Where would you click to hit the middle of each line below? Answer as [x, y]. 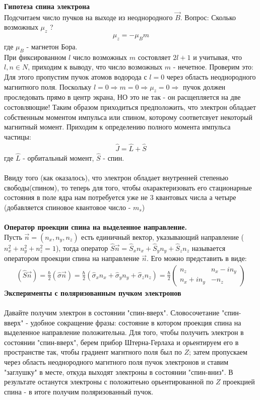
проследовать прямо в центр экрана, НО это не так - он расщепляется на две [122, 97]
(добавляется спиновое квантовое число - [68, 207]
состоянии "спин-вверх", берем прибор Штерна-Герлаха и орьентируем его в [121, 342]
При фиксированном [35, 57]
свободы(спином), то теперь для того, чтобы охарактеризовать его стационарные [128, 187]
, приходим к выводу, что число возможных [95, 67]
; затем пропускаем [218, 352]
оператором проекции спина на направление [72, 258]
